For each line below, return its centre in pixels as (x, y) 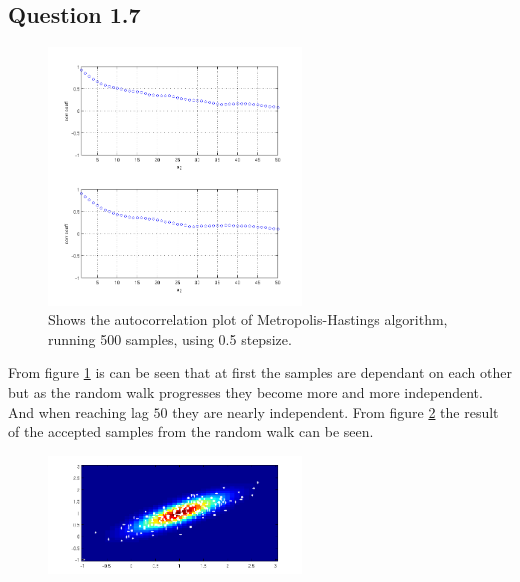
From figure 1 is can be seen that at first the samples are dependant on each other (260, 372)
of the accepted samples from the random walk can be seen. (191, 431)
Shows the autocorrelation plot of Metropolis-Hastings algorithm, (248, 319)
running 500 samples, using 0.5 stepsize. (170, 338)
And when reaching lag (78, 411)
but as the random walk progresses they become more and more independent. (245, 392)
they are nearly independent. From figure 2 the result (335, 411)
